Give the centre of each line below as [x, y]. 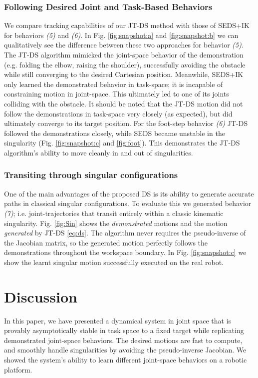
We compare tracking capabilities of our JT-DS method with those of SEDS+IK [127, 25]
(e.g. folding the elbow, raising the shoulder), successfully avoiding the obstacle [125, 64]
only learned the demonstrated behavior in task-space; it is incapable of [114, 84]
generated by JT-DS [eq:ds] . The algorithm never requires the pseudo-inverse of [125, 233]
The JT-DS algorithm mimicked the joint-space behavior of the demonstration [124, 54]
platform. [18, 369]
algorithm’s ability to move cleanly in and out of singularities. [99, 152]
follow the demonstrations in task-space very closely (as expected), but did [118, 113]
